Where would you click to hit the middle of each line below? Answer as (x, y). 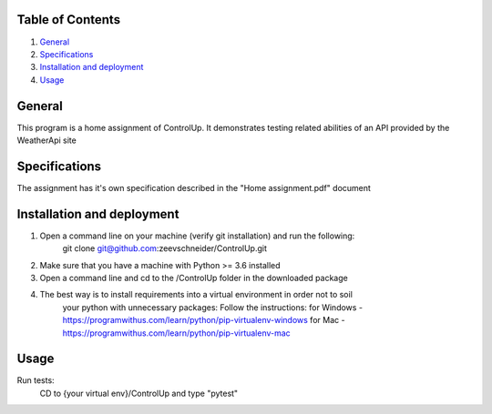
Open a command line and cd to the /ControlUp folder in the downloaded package (194, 278)
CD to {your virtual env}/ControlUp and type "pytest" (139, 393)
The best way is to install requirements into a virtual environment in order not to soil (196, 295)
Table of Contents (69, 20)
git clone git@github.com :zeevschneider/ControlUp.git (165, 248)
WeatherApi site (46, 140)
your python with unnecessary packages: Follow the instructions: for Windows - (213, 307)
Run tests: (36, 380)
